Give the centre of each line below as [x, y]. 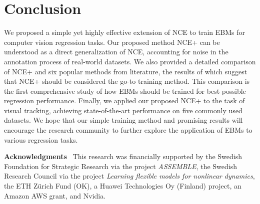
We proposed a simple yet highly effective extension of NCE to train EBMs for [125, 32]
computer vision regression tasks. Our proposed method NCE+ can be [112, 42]
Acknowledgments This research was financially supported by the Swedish [123, 156]
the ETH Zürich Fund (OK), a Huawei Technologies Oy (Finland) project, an [123, 186]
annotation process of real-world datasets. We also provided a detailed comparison [130, 61]
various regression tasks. [41, 139]
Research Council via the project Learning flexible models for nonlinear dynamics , [129, 176]
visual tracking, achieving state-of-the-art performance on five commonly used [123, 110]
